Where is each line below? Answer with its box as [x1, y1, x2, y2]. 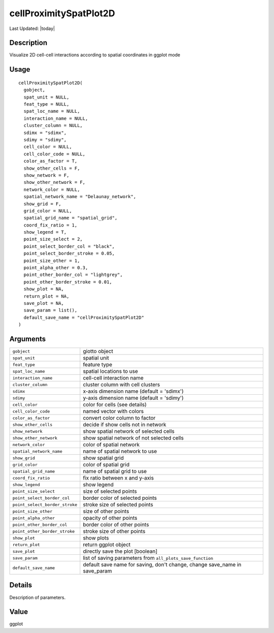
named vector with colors [83, 408, 144, 415]
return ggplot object [83, 541, 131, 548]
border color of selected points [83, 494, 157, 501]
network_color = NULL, [23, 186, 80, 193]
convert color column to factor [83, 415, 156, 422]
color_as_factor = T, [23, 158, 78, 164]
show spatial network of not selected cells [83, 434, 184, 441]
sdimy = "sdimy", [23, 137, 67, 142]
